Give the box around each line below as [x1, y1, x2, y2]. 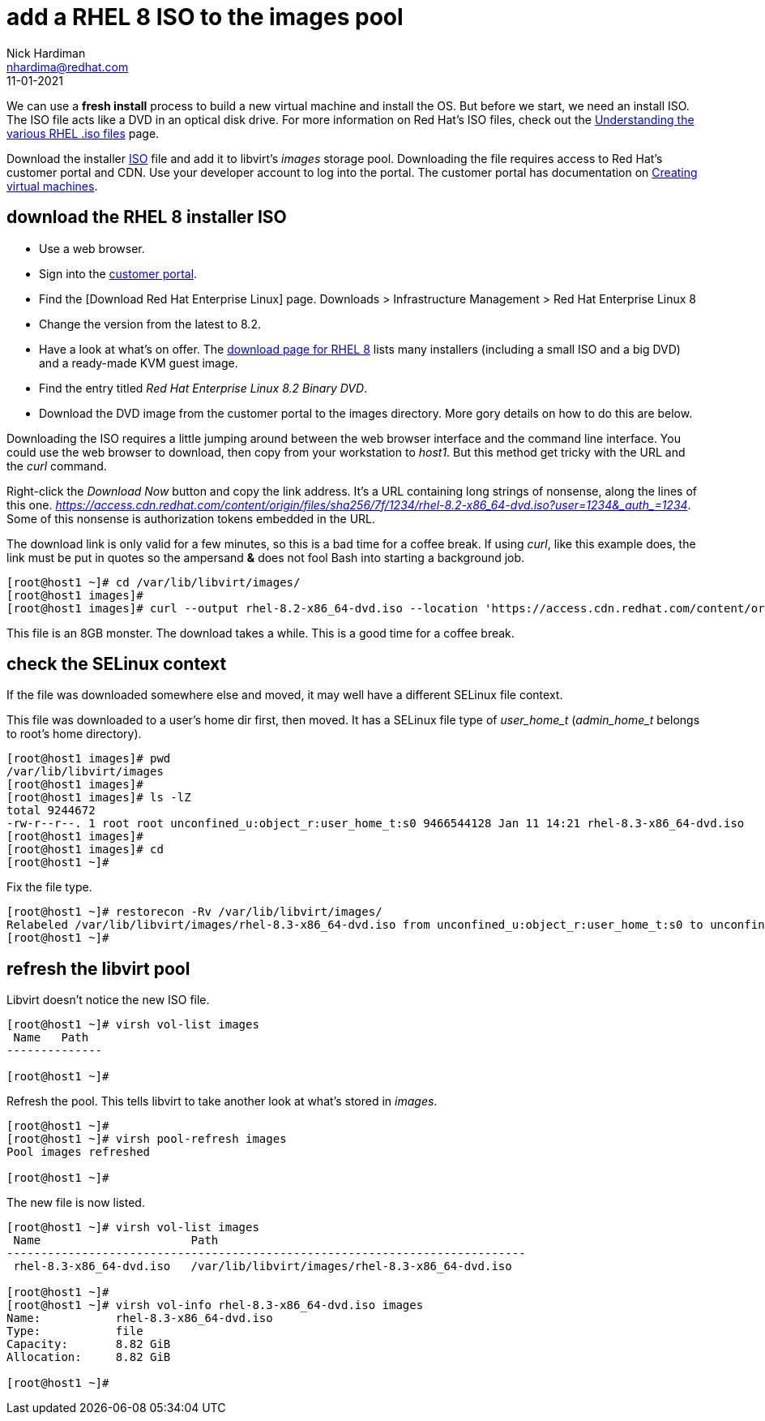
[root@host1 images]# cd [6, 843, 164, 856]
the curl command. [6, 458, 107, 473]
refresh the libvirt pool [6, 958, 190, 979]
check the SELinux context [6, 654, 227, 675]
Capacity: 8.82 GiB [6, 1337, 171, 1351]
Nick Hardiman [6, 45, 86, 60]
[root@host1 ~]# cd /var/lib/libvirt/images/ [6, 575, 301, 589]
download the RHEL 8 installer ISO [6, 207, 287, 228]
